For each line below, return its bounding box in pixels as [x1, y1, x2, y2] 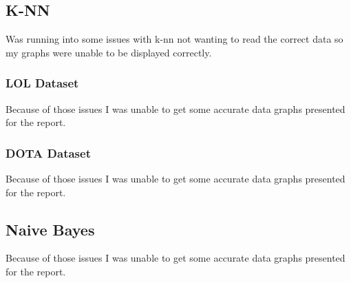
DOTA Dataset [6, 144, 91, 161]
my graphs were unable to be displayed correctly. [6, 45, 212, 59]
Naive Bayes [6, 218, 95, 240]
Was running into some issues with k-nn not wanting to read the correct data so [6, 32, 343, 46]
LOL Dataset [6, 74, 79, 92]
